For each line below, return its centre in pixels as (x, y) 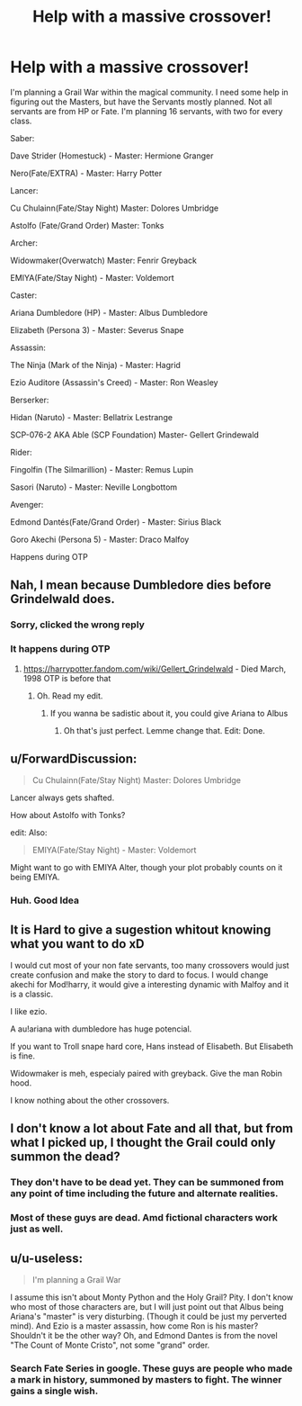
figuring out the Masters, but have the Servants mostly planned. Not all (141, 102)
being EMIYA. (35, 877)
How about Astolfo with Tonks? (68, 816)
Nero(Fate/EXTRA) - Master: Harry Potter (86, 173)
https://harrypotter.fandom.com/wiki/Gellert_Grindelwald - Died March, (155, 669)
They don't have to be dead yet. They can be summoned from (147, 1183)
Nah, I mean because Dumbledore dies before (141, 586)
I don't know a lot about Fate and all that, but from (152, 1128)
